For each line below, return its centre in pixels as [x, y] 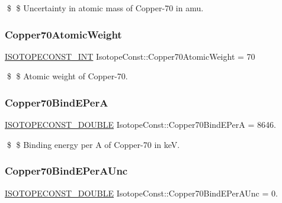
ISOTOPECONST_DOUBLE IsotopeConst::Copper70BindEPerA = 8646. [140, 125]
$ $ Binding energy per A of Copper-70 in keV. [93, 144]
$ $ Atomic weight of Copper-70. [67, 76]
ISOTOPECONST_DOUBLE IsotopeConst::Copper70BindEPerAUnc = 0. [141, 193]
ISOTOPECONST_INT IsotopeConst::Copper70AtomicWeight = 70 [130, 56]
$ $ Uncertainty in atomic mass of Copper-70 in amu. [105, 8]
